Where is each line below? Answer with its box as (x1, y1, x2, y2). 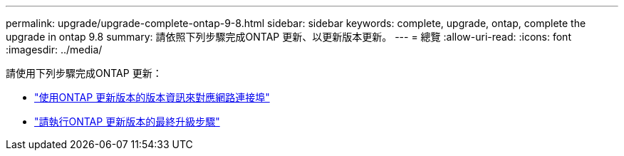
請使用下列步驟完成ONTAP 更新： (6, 67, 162, 79)
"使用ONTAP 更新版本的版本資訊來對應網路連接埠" (34, 91, 270, 103)
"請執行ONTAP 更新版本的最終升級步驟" (34, 115, 220, 128)
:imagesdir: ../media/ (6, 43, 103, 56)
